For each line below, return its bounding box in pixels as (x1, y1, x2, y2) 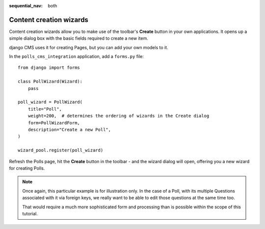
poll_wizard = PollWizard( (18, 99, 83, 105)
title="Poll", (27, 106, 62, 112)
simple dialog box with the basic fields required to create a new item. (9, 35, 148, 41)
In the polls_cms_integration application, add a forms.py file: (9, 54, 144, 59)
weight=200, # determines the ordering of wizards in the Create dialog (27, 113, 210, 119)
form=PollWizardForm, (27, 120, 80, 125)
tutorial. (22, 210, 38, 216)
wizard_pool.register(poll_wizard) (18, 147, 104, 153)
